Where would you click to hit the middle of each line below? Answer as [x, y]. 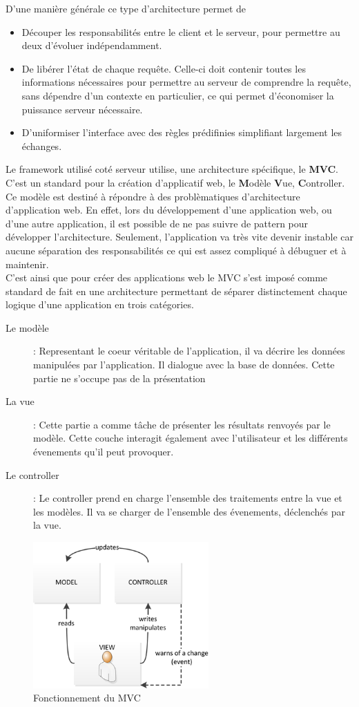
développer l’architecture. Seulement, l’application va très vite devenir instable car [180, 237]
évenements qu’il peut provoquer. [104, 452]
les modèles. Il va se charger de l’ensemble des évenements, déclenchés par [190, 511]
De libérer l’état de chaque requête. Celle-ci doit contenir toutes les [164, 68]
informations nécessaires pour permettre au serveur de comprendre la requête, [186, 82]
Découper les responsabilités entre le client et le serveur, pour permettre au [181, 31]
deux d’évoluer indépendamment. [92, 45]
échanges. [42, 145]
